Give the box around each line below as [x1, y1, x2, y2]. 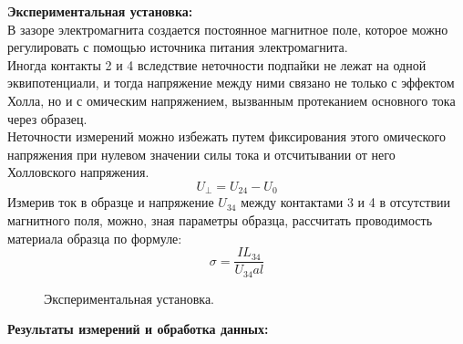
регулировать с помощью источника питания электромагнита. [7, 37, 348, 57]
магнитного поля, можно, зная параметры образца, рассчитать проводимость [7, 210, 433, 229]
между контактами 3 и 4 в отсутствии [241, 193, 451, 212]
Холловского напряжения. [7, 162, 149, 182]
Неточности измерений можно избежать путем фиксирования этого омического [7, 127, 446, 146]
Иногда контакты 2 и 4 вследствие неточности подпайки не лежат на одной [7, 55, 427, 74]
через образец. [7, 109, 87, 128]
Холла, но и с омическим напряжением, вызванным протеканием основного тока [7, 90, 456, 109]
